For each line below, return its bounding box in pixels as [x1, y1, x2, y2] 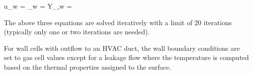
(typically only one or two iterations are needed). [4, 27, 150, 37]
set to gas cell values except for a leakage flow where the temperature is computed [4, 52, 249, 62]
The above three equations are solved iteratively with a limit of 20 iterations [4, 17, 232, 27]
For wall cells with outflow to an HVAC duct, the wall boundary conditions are [4, 43, 240, 53]
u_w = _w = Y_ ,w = [4, 1, 72, 11]
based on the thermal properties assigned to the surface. [4, 61, 171, 72]
